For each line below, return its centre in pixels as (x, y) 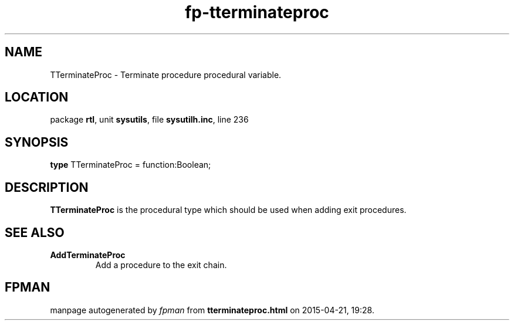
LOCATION (37, 97)
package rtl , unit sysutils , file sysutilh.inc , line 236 (149, 120)
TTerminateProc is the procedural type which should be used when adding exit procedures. (228, 210)
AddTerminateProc (88, 255)
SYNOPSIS (37, 142)
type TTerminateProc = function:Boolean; (131, 165)
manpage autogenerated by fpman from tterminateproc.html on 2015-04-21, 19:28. (212, 310)
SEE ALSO (35, 232)
